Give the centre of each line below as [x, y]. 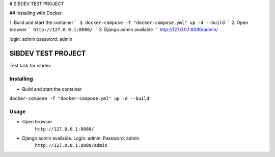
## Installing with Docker [36, 13]
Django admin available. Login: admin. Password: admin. [81, 138]
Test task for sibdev [30, 66]
